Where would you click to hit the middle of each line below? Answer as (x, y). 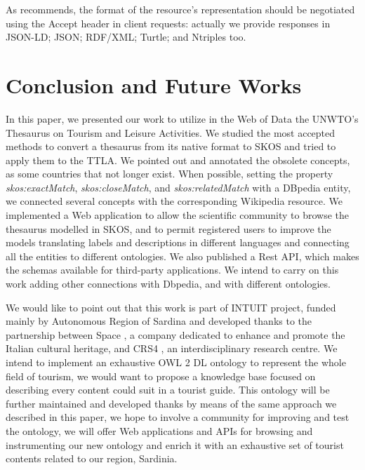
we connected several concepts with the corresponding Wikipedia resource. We (174, 201)
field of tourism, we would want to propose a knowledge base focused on (161, 376)
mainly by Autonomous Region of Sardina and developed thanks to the (159, 321)
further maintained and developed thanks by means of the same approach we (171, 403)
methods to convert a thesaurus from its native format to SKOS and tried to (171, 146)
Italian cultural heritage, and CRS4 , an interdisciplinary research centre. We (172, 348)
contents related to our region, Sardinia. (92, 458)
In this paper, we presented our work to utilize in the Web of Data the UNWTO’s (182, 118)
